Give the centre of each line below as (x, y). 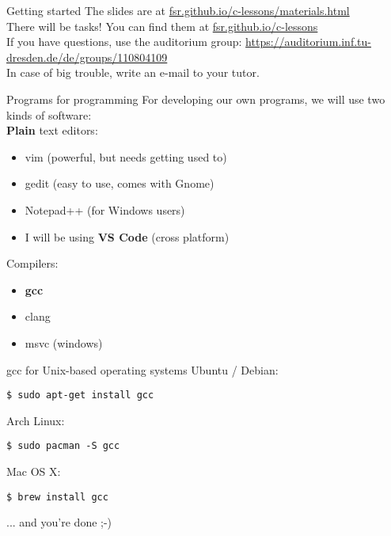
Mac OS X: (34, 471)
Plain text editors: (52, 130)
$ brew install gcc (57, 497)
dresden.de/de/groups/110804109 (87, 57)
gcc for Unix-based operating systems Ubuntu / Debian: (142, 369)
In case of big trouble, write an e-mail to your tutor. (133, 72)
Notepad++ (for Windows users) (105, 209)
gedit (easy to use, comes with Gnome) (120, 183)
